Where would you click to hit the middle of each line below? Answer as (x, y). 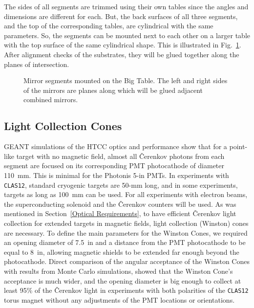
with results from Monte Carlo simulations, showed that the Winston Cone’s (118, 271)
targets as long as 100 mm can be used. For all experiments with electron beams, (126, 194)
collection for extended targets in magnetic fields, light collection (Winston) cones (126, 223)
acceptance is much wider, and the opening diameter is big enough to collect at (123, 280)
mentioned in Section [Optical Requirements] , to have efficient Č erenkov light (120, 213)
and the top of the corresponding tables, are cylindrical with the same (109, 26)
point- (238, 146)
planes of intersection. (37, 64)
